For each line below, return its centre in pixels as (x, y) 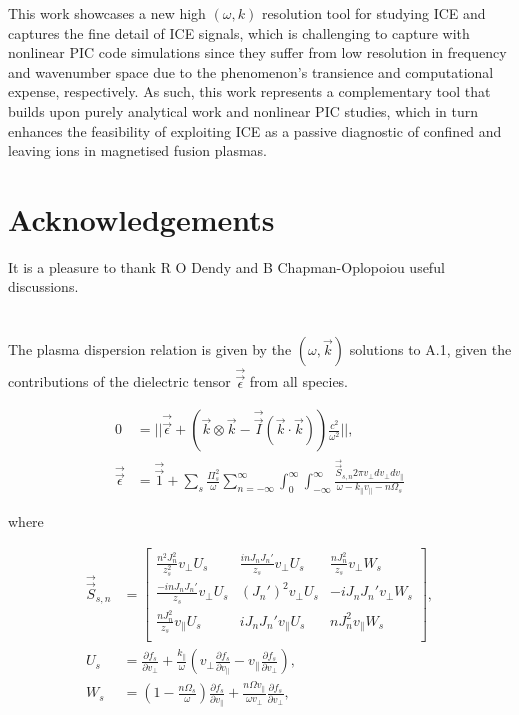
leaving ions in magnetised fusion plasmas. (137, 150)
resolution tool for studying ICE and (373, 13)
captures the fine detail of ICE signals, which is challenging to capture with (239, 32)
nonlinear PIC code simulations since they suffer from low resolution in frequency (257, 52)
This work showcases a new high (107, 13)
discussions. (43, 286)
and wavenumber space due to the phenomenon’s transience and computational (251, 71)
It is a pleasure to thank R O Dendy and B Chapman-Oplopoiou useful (226, 266)
